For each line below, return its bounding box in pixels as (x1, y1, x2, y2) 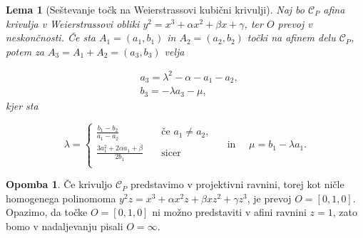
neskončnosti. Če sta (6, 30, 96, 45)
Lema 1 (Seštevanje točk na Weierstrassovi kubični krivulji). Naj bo (6, 2, 305, 16)
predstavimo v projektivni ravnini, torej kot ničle (130, 177, 344, 192)
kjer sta (6, 98, 39, 113)
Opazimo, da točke (6, 205, 88, 219)
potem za (6, 43, 45, 58)
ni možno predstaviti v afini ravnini (152, 205, 307, 219)
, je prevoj (247, 190, 292, 205)
